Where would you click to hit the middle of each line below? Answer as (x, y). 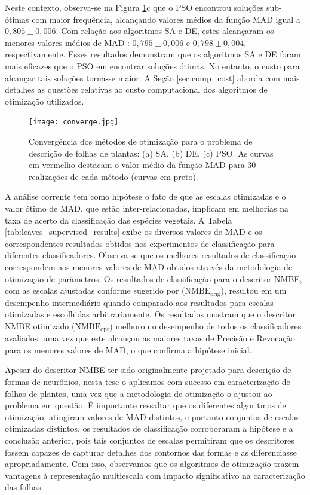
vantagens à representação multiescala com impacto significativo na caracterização (155, 475)
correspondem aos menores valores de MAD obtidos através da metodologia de (149, 266)
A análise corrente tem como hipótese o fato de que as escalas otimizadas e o (145, 196)
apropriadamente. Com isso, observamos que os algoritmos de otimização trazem (152, 464)
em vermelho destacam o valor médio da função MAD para (137, 165)
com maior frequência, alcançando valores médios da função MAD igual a (166, 19)
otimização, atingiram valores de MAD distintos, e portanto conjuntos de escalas (152, 416)
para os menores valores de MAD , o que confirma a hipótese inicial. (128, 349)
